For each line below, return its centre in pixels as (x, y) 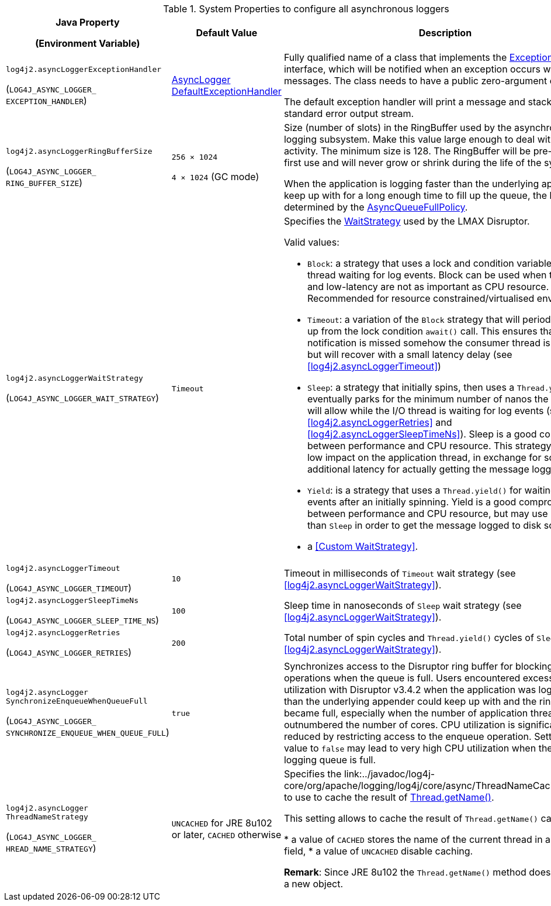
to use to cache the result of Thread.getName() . (389, 797)
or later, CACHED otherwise (226, 835)
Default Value (227, 33)
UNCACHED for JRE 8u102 (222, 823)
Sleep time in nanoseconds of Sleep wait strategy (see (403, 605)
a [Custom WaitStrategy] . (363, 546)
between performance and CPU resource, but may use (427, 514)
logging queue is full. (330, 760)
